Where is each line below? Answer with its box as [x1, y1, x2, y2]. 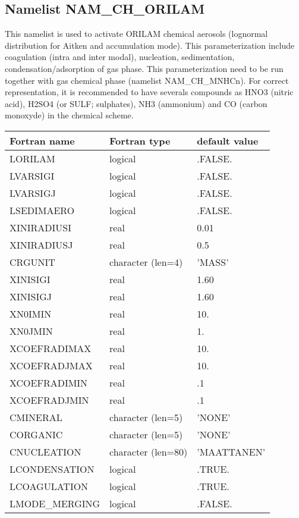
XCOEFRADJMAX [10, 358, 93, 372]
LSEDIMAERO [10, 203, 75, 217]
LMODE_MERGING [10, 496, 100, 510]
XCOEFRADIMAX [10, 341, 92, 355]
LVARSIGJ [10, 186, 56, 200]
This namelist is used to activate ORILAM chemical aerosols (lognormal [5, 27, 268, 40]
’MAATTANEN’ [197, 444, 266, 459]
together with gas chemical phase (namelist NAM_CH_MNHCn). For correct [5, 74, 289, 86]
